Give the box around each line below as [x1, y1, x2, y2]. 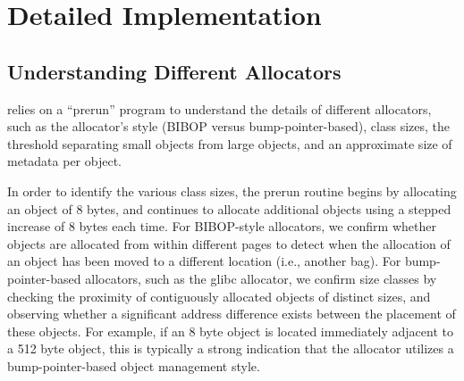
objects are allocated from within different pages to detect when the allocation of [7, 234, 451, 253]
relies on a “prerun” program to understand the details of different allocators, [7, 99, 432, 118]
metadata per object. [7, 152, 122, 170]
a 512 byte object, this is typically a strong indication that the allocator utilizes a [7, 339, 454, 358]
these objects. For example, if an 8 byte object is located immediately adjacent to [7, 321, 453, 340]
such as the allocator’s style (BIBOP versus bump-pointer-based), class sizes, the [7, 117, 450, 136]
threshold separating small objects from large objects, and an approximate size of [7, 134, 452, 153]
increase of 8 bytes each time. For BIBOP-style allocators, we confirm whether [7, 217, 436, 236]
